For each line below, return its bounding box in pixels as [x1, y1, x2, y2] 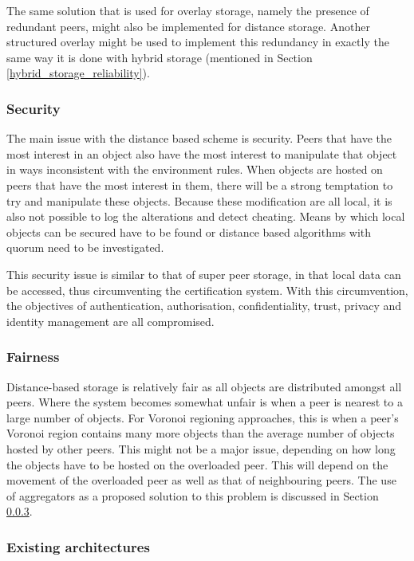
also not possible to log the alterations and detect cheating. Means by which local [6, 208, 405, 225]
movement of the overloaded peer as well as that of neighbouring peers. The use [6, 472, 396, 488]
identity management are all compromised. [6, 312, 215, 329]
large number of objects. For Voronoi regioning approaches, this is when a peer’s [6, 409, 399, 426]
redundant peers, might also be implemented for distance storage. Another [6, 18, 370, 34]
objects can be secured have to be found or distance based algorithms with [6, 223, 372, 240]
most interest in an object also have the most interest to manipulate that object [6, 145, 397, 162]
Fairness [6, 347, 60, 367]
